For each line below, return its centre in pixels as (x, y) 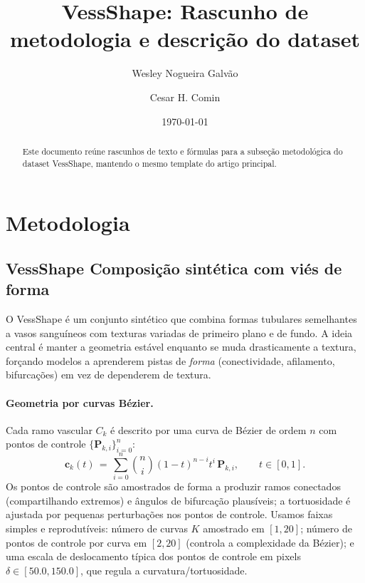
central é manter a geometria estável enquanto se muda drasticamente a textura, (181, 347)
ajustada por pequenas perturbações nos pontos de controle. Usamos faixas (169, 514)
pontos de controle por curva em (76, 542)
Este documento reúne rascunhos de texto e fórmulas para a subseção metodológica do (182, 151)
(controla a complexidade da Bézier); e (270, 542)
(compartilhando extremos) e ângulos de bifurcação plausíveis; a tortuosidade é (178, 500)
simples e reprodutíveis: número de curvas (97, 528)
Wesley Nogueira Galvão (185, 73)
